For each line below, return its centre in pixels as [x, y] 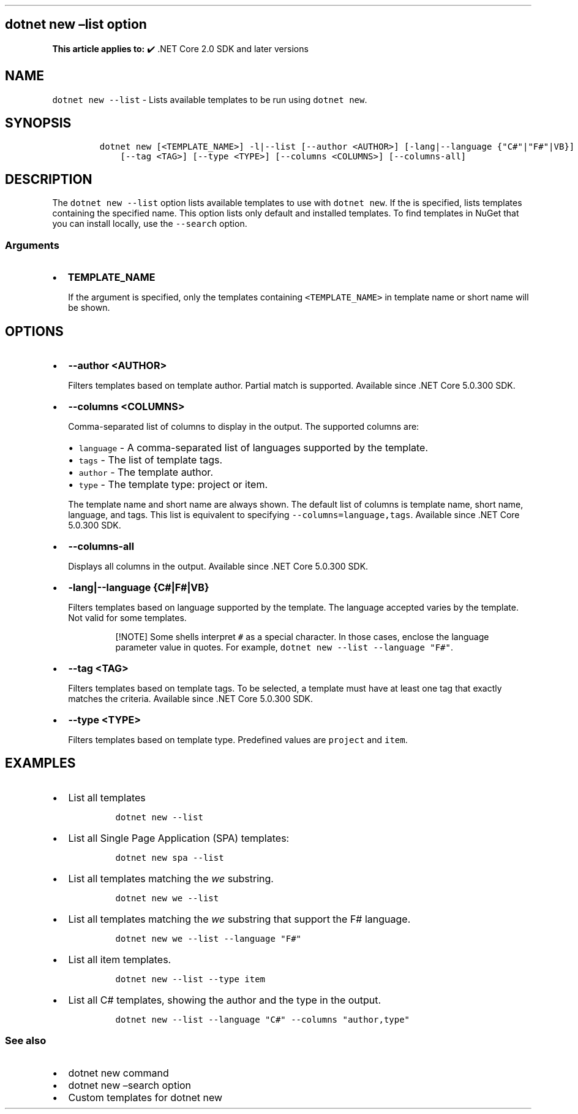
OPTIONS [34, 331]
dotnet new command [118, 1073]
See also [26, 1041]
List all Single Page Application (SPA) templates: [179, 838]
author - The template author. [146, 472]
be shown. [89, 308]
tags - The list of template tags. [151, 460]
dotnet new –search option [130, 1085]
